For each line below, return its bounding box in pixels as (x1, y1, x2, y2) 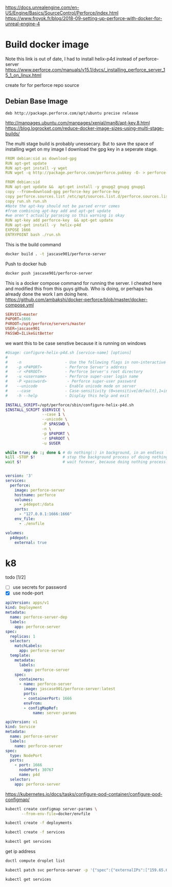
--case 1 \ (41, 412, 66, 417)
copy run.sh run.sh (5, 198, 47, 204)
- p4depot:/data (18, 502, 54, 507)
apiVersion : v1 (5, 719, 38, 725)
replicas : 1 (10, 633, 36, 639)
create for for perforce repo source (5, 82, 79, 88)
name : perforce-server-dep (10, 614, 68, 620)
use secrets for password (12, 584, 67, 590)
